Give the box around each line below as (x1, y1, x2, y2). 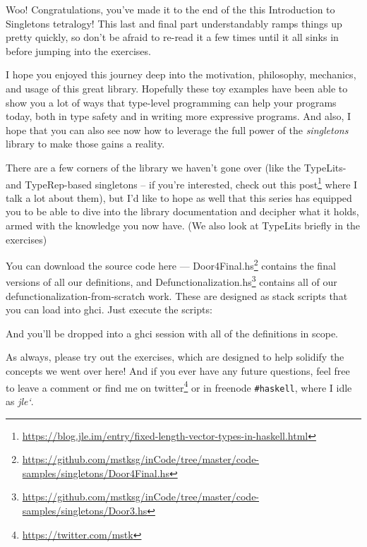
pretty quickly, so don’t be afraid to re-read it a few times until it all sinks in (6, 30, 339, 44)
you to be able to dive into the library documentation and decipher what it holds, (6, 204, 359, 219)
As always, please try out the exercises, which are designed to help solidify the (6, 349, 344, 364)
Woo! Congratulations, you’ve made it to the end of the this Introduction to (6, 2, 335, 16)
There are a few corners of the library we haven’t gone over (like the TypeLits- (6, 160, 347, 174)
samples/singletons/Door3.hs (22, 503, 148, 517)
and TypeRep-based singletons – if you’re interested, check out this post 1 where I (6, 174, 358, 191)
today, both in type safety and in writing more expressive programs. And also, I (6, 109, 351, 124)
